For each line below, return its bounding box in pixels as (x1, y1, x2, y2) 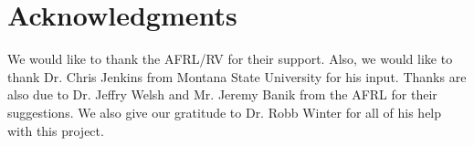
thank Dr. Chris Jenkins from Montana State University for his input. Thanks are (7, 67, 467, 86)
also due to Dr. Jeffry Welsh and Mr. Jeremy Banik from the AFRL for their (7, 85, 437, 104)
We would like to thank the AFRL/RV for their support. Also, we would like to (7, 49, 453, 68)
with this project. (7, 120, 104, 140)
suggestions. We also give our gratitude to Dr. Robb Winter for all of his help (7, 102, 442, 121)
